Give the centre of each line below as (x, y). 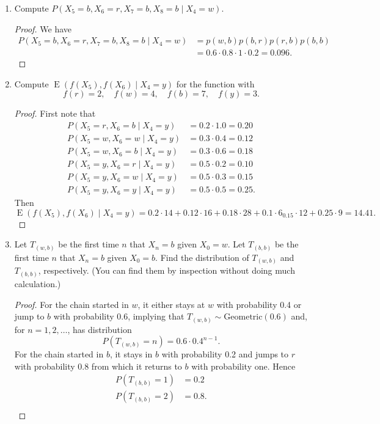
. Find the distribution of (202, 257)
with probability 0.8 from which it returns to (98, 366)
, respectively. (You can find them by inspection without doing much (166, 270)
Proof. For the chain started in (71, 304)
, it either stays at (171, 304)
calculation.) (38, 283)
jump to (29, 316)
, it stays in (131, 354)
